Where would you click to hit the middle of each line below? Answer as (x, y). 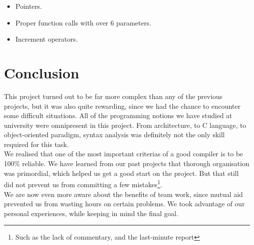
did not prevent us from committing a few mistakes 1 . (83, 184)
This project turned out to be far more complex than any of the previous (113, 96)
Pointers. (29, 6)
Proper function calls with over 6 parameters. (83, 22)
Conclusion (42, 72)
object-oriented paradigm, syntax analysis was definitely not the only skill (114, 135)
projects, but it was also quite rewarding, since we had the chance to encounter (122, 106)
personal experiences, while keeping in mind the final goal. (91, 213)
